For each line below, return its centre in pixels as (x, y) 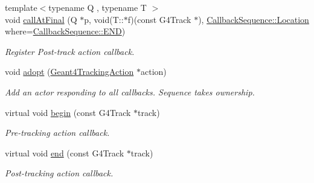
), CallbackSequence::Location (254, 19)
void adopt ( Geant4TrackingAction (69, 72)
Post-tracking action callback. (59, 173)
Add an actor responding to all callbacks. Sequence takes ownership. (130, 91)
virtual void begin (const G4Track (68, 112)
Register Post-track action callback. (70, 51)
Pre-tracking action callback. (57, 133)
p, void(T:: (104, 19)
